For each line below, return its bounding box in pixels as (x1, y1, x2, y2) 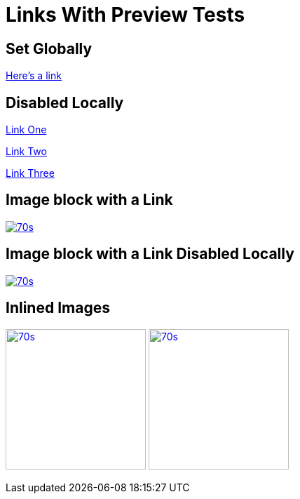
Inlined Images (6, 299, 110, 317)
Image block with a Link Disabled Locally (6, 245, 294, 263)
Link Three (6, 167, 55, 180)
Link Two (6, 145, 47, 158)
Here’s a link (6, 69, 62, 82)
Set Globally (6, 39, 93, 58)
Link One (6, 124, 47, 136)
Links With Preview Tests (6, 3, 245, 27)
